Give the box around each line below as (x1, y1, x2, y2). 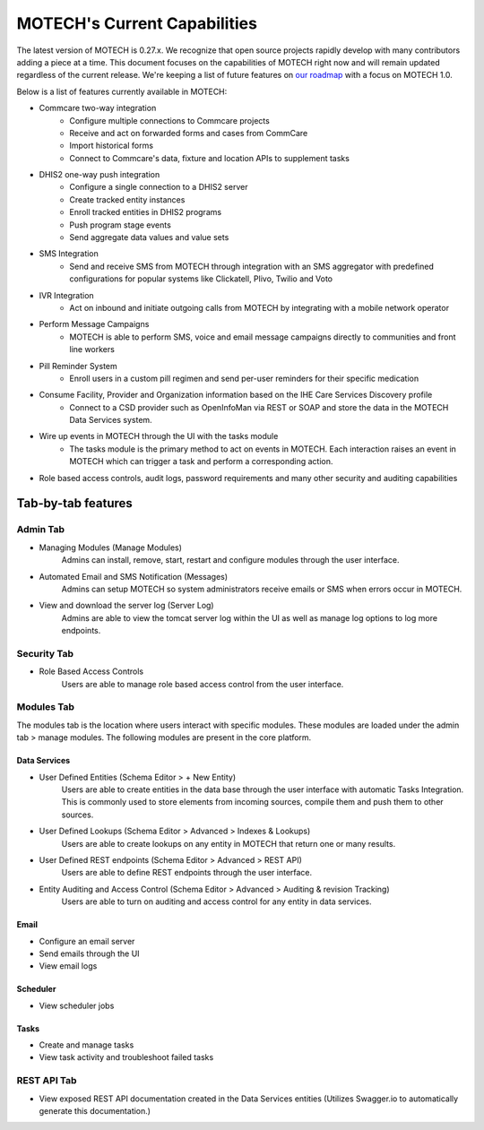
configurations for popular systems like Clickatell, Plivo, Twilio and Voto (69, 273, 333, 284)
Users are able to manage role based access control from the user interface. (61, 678, 344, 689)
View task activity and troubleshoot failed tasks (39, 1052, 214, 1063)
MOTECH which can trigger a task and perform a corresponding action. (69, 456, 333, 467)
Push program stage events (69, 220, 172, 230)
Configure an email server (39, 936, 135, 946)
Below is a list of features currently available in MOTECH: (16, 86, 228, 97)
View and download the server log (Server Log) (39, 600, 214, 611)
